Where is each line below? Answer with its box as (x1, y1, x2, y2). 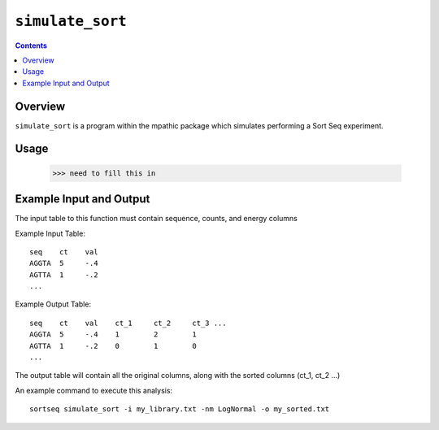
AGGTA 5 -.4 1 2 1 (29, 330, 197, 339)
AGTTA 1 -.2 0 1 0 (29, 341, 197, 350)
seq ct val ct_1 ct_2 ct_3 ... (29, 318, 227, 328)
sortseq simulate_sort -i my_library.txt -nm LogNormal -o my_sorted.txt (29, 405, 330, 414)
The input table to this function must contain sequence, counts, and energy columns (15, 214, 298, 224)
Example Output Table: (15, 299, 92, 309)
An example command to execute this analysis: (15, 385, 173, 395)
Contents (15, 41, 48, 50)
